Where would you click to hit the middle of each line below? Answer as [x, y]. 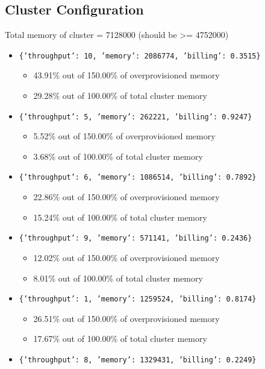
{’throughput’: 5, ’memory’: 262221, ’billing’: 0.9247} [136, 117]
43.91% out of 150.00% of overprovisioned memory [126, 75]
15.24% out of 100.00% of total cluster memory [120, 217]
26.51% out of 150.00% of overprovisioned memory [126, 318]
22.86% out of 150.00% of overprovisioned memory [126, 197]
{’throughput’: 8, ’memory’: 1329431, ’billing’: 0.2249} [138, 360]
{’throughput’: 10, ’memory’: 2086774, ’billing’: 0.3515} [140, 56]
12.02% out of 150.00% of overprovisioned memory [126, 257]
